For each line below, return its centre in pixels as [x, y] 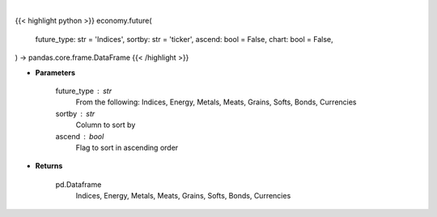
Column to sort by [106, 125]
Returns [49, 166]
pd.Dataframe [78, 184]
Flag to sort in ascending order [127, 147]
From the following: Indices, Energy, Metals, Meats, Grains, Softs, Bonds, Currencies [216, 102]
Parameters [55, 72]
